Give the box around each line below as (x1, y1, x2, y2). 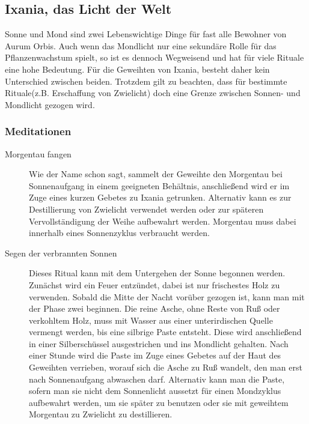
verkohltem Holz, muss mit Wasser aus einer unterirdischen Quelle (29, 313, 273, 326)
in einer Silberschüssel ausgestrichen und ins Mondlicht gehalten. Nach (29, 337, 289, 350)
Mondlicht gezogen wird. (5, 98, 95, 111)
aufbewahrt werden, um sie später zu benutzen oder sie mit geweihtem (29, 396, 289, 408)
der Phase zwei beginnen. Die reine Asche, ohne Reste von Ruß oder (29, 302, 280, 315)
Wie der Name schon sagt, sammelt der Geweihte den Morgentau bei (29, 168, 283, 180)
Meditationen (5, 124, 72, 139)
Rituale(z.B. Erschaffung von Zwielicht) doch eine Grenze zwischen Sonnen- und (5, 86, 301, 99)
